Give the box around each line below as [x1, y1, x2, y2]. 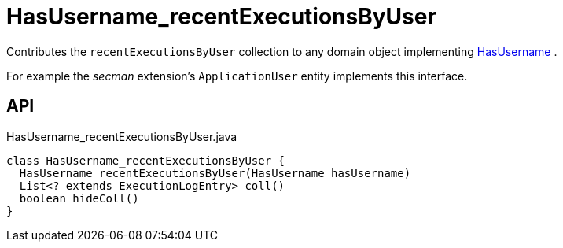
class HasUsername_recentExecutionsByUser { [6, 154, 285, 167]
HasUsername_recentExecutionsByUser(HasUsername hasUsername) [19, 166, 411, 180]
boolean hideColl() [19, 191, 139, 205]
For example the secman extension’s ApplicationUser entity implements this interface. [6, 68, 468, 83]
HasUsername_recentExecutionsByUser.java [6, 129, 237, 143]
